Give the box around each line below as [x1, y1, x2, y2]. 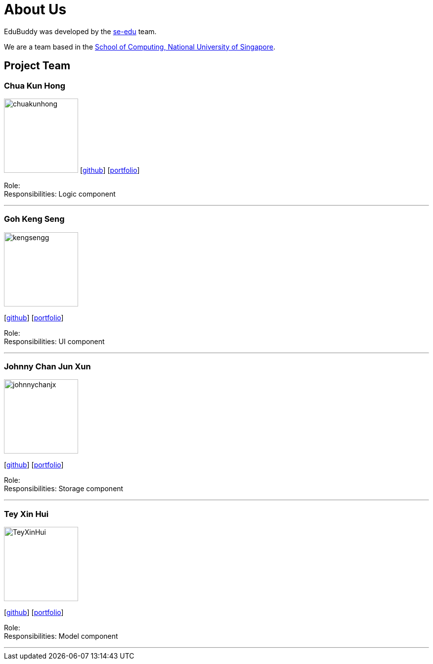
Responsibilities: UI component [4, 337, 105, 346]
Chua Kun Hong [4, 80, 66, 91]
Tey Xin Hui [4, 509, 49, 519]
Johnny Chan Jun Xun [4, 361, 91, 372]
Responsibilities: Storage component [4, 484, 124, 493]
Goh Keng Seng [4, 214, 65, 224]
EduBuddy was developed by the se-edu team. [4, 27, 157, 36]
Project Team [4, 59, 71, 72]
